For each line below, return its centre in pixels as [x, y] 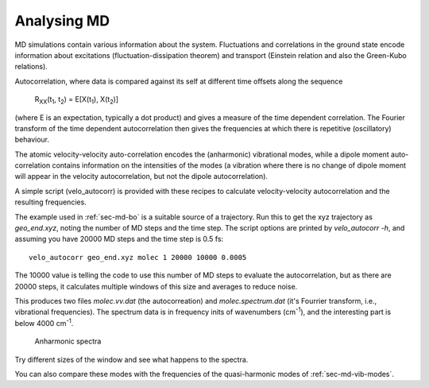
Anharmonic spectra [68, 341]
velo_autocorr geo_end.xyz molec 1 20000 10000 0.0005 [138, 257]
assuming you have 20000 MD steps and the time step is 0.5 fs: [119, 239]
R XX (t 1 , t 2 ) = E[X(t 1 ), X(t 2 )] [77, 100]
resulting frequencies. [50, 202]
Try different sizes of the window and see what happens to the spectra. [131, 359]
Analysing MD [62, 21]
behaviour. [32, 140]
